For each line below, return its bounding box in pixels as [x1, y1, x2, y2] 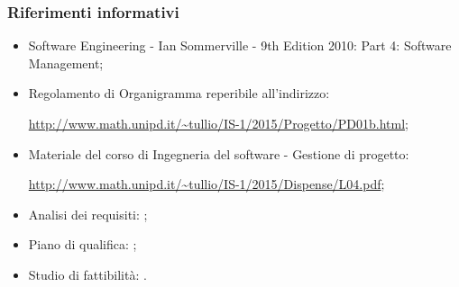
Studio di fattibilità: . [28, 265, 147, 283]
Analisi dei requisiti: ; [28, 204, 148, 223]
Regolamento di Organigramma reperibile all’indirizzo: [28, 84, 330, 103]
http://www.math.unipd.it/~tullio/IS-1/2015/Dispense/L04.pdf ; [28, 175, 385, 193]
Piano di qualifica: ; [28, 235, 137, 254]
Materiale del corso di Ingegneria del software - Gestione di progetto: [28, 144, 409, 163]
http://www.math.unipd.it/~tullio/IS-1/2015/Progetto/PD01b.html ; [28, 114, 409, 132]
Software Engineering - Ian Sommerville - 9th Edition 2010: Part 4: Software [28, 36, 452, 55]
